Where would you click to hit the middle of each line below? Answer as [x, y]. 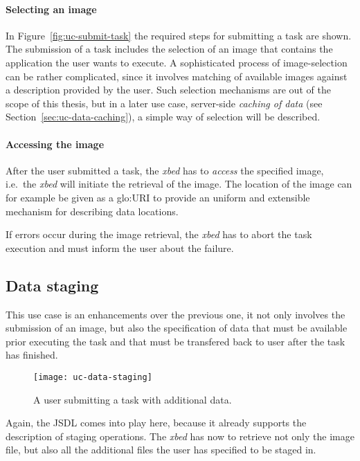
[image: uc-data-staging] [93, 377]
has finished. [32, 355]
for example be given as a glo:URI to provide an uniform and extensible [158, 197]
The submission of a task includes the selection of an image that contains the [169, 49]
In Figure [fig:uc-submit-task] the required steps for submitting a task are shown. [179, 35]
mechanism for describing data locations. [92, 211]
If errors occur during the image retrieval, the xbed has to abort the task [159, 234]
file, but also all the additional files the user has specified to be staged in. [161, 450]
